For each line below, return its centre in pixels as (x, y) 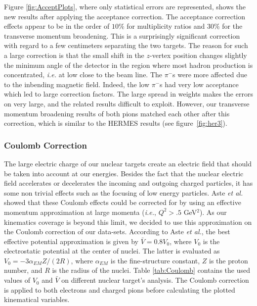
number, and (23, 270)
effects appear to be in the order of (57, 26)
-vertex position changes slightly (198, 55)
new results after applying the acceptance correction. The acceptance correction (125, 16)
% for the (228, 26)
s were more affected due (210, 75)
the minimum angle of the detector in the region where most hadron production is (128, 65)
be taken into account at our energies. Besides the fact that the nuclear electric (124, 173)
